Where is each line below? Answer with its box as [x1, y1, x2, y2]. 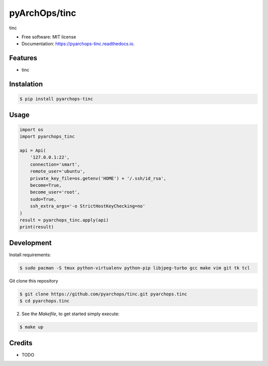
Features [9, 54, 37, 62]
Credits [9, 339, 33, 347]
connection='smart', [30, 162, 80, 167]
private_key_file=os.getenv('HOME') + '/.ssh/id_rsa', [30, 176, 166, 181]
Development [9, 239, 52, 247]
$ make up [19, 324, 44, 330]
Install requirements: [9, 252, 51, 258]
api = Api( [19, 148, 46, 153]
